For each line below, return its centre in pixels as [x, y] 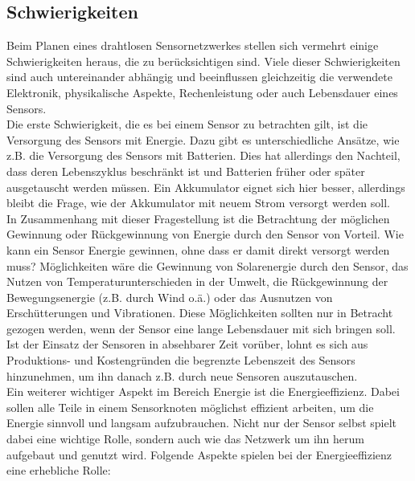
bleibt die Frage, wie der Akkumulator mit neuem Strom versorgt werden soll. [199, 203]
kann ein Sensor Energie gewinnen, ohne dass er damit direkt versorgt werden [198, 249]
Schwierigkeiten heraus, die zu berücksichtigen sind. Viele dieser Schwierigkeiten [203, 61]
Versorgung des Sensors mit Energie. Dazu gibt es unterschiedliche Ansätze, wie [203, 139]
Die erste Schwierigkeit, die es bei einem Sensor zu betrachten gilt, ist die [187, 124]
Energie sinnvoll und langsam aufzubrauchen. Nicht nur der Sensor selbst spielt [202, 423]
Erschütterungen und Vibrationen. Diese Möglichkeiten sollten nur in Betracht [200, 313]
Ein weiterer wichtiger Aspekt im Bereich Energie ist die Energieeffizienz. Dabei [203, 391]
